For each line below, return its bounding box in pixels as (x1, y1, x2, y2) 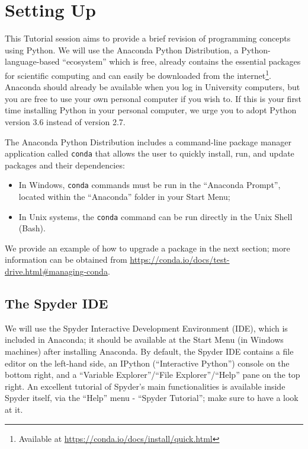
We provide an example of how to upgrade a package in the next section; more (5, 241, 290, 254)
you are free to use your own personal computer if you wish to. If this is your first (5, 92, 301, 104)
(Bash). (18, 222, 46, 234)
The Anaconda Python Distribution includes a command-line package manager (5, 135, 292, 148)
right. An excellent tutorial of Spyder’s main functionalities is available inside (5, 380, 285, 392)
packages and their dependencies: (5, 158, 125, 171)
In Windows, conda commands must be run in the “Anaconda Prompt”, (18, 179, 281, 191)
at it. (5, 403, 23, 416)
